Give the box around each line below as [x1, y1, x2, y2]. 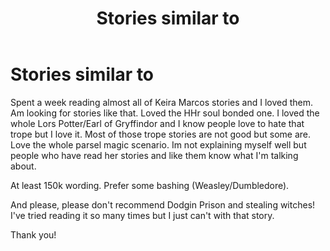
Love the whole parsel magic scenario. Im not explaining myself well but [10, 138, 307, 151]
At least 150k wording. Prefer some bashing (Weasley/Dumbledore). [10, 179, 290, 191]
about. [10, 160, 37, 172]
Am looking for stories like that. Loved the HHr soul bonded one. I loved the [10, 107, 320, 119]
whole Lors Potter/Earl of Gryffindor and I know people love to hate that [10, 117, 305, 129]
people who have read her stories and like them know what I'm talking [10, 149, 299, 161]
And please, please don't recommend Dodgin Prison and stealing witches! [10, 198, 316, 211]
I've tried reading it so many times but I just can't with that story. [10, 209, 275, 221]
